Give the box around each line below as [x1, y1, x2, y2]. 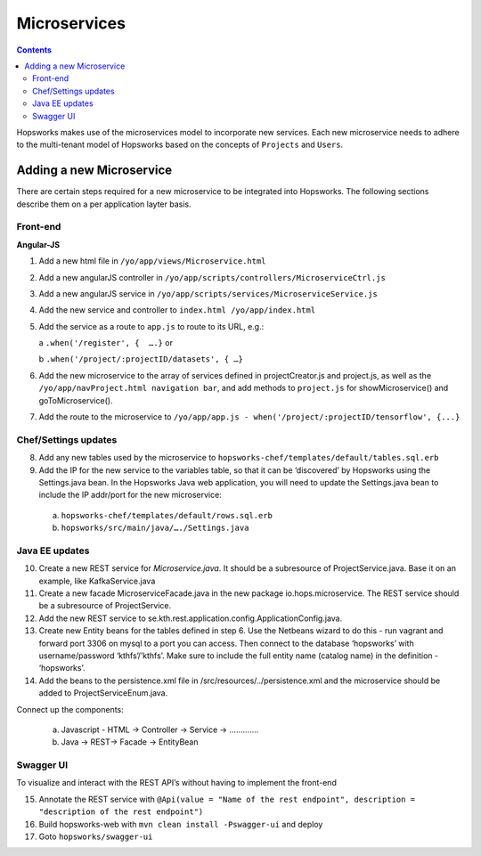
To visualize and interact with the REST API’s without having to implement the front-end [16, 778, 338, 788]
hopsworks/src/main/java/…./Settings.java [61, 523, 249, 534]
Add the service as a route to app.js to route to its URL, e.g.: [38, 321, 265, 331]
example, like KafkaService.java [38, 575, 156, 586]
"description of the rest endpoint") [38, 807, 204, 817]
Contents [16, 45, 53, 55]
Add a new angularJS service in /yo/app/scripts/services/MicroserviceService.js [38, 288, 378, 298]
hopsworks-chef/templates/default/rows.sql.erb [61, 510, 273, 520]
